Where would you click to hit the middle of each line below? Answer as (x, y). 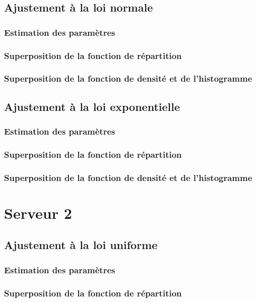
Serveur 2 (38, 213)
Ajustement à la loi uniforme (81, 245)
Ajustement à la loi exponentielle (92, 106)
